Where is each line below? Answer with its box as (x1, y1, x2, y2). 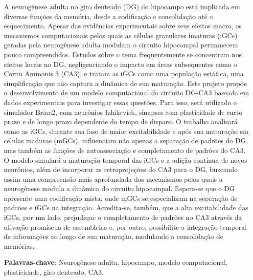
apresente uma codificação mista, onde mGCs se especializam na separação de (4, 193, 237, 203)
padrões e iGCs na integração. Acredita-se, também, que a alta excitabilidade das (4, 202, 249, 213)
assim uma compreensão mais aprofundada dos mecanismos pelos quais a (4, 173, 223, 184)
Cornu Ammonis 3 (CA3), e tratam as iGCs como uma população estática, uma (4, 68, 244, 79)
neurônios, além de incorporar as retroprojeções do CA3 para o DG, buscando (4, 164, 238, 174)
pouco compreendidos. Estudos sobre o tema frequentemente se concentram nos (4, 49, 242, 59)
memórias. (4, 240, 35, 251)
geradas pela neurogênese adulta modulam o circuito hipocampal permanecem (4, 40, 238, 50)
